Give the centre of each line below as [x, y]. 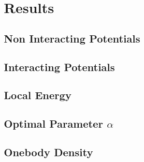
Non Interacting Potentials [72, 38]
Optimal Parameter [54, 124]
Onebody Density [49, 152]
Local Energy [38, 95]
